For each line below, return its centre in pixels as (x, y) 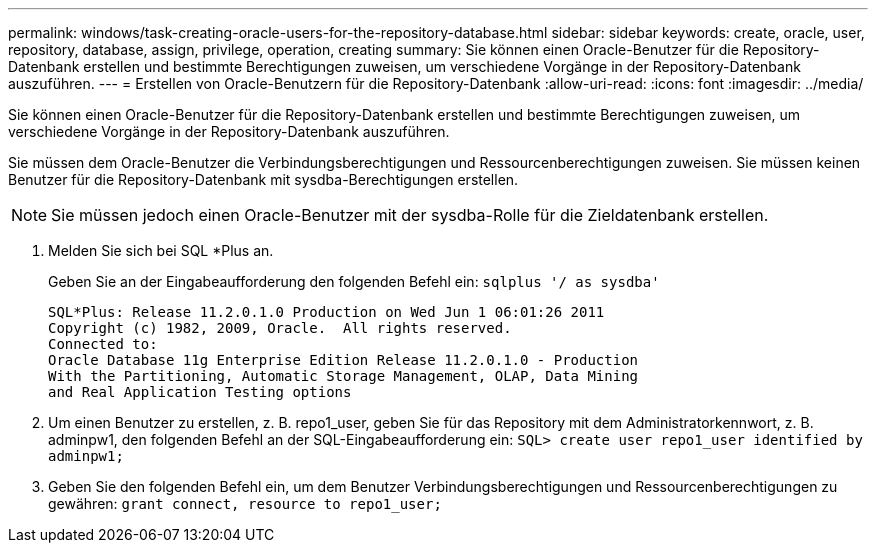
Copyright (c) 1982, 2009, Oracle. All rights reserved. (280, 328)
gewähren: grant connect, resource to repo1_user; (245, 503)
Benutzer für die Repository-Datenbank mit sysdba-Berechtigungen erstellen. (263, 179)
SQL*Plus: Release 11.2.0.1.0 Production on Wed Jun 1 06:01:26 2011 (326, 312)
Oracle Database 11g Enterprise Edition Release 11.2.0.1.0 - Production (343, 360)
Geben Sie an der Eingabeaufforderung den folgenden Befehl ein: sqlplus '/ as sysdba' (354, 281)
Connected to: (103, 344)
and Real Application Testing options (200, 392)
